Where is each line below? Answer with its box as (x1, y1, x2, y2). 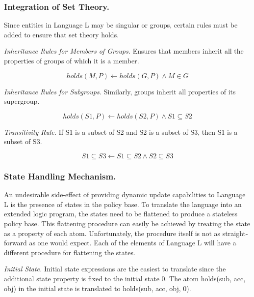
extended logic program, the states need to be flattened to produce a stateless (4, 208, 238, 219)
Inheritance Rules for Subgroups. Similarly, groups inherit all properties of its (4, 86, 236, 96)
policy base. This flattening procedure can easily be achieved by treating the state (4, 218, 251, 228)
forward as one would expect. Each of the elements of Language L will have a (4, 238, 236, 248)
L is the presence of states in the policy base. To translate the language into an (4, 199, 242, 209)
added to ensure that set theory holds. (4, 29, 119, 39)
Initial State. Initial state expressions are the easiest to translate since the (4, 264, 226, 274)
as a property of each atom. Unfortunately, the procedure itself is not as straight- (4, 228, 248, 238)
